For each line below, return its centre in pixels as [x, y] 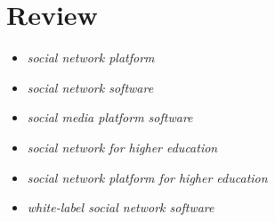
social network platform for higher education [147, 177]
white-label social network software [121, 207]
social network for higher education [122, 147]
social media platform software [110, 117]
